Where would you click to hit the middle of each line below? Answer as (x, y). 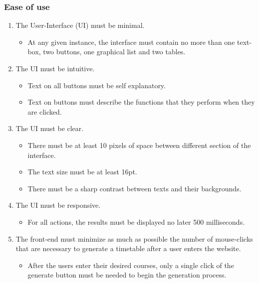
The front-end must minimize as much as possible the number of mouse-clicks (134, 238)
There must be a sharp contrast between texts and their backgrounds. (134, 188)
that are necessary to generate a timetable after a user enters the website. (128, 248)
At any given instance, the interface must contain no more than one (131, 42)
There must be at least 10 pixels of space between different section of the (139, 145)
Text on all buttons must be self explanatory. (97, 85)
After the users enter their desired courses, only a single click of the (131, 265)
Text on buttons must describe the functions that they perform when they (141, 102)
